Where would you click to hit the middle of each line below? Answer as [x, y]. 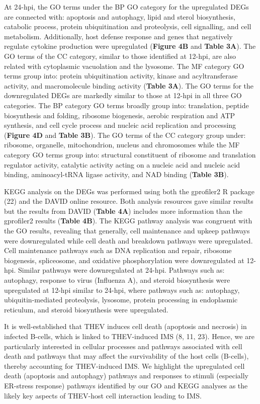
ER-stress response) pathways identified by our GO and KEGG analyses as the [126, 385]
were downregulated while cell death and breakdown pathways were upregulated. [128, 240]
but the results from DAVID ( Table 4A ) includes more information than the [123, 211]
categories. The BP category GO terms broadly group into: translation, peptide [126, 105]
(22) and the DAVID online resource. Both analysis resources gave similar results [129, 201]
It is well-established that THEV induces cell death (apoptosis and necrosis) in [125, 326]
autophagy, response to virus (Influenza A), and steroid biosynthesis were [117, 280]
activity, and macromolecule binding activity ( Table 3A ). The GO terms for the [129, 85]
